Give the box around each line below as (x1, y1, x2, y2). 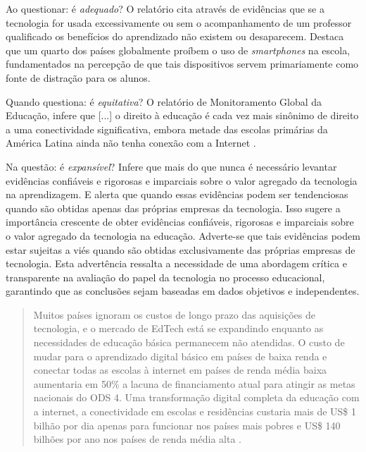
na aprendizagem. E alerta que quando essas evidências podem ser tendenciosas (6, 187, 348, 202)
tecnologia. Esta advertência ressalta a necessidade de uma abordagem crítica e (6, 256, 347, 271)
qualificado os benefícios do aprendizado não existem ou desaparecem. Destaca (6, 29, 344, 44)
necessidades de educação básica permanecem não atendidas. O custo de (33, 335, 345, 350)
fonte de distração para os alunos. (6, 70, 151, 85)
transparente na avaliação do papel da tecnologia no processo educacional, (6, 269, 325, 284)
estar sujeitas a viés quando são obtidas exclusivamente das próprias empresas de (6, 242, 355, 257)
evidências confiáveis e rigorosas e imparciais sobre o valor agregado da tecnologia (6, 173, 358, 188)
